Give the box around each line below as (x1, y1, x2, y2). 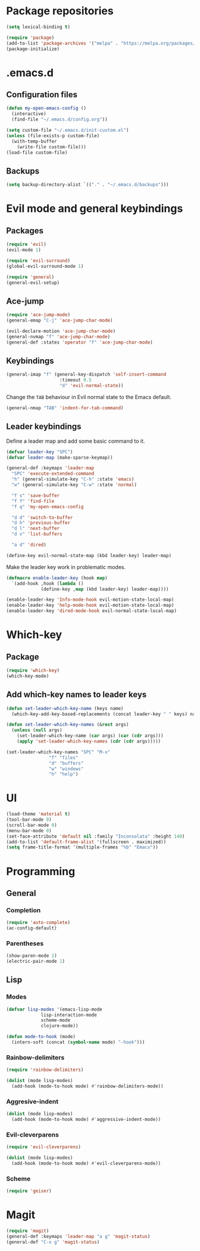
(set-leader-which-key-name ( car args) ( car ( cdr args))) (17, 733, 164, 739)
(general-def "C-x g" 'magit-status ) (6, 1239, 100, 1245)
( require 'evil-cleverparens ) (6, 1144, 82, 1150)
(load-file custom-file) (6, 149, 68, 156)
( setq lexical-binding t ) (6, 24, 70, 30)
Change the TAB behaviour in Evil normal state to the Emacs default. (6, 394, 171, 400)
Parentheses (6, 939, 44, 947)
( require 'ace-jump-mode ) (6, 312, 70, 318)
